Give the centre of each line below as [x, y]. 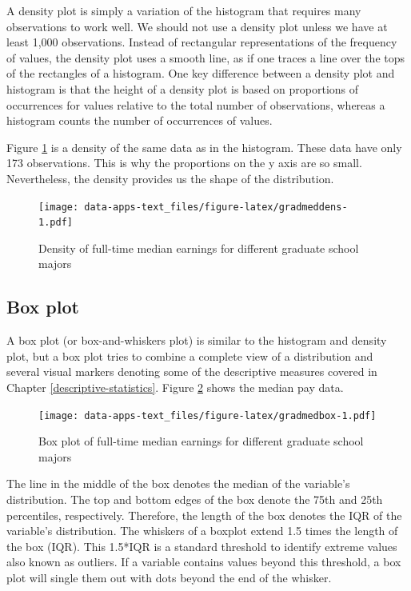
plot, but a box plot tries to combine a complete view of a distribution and [190, 355]
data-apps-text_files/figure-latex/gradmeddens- [216, 207]
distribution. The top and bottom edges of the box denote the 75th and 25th [195, 499]
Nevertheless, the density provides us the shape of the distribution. [170, 178]
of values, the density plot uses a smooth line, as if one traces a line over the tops [206, 57]
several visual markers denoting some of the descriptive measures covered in [192, 371]
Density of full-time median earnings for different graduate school [199, 248]
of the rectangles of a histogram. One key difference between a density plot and [201, 73]
